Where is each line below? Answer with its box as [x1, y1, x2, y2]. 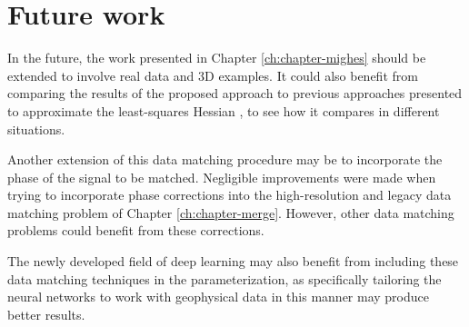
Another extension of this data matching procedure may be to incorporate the [7, 150, 443, 169]
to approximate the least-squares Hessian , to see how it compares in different [7, 101, 440, 120]
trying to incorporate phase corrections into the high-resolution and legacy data [7, 185, 452, 204]
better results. [7, 304, 85, 323]
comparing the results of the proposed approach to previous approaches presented [7, 84, 463, 103]
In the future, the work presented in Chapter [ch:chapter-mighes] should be [7, 48, 426, 67]
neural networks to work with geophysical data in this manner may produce [7, 287, 429, 306]
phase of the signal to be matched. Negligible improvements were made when [7, 167, 436, 186]
